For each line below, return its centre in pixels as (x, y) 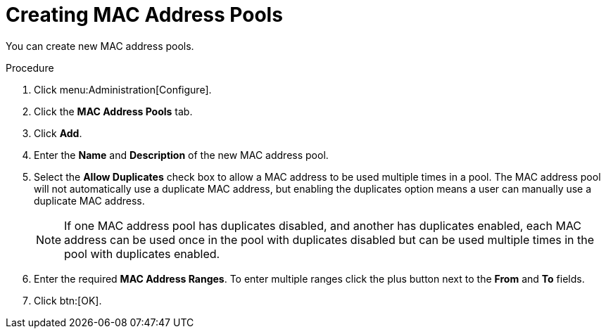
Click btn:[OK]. (68, 300)
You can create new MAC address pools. (100, 46)
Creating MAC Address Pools (144, 15)
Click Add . (58, 133)
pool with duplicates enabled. (142, 253)
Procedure (30, 68)
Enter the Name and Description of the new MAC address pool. (181, 155)
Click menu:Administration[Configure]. (123, 89)
